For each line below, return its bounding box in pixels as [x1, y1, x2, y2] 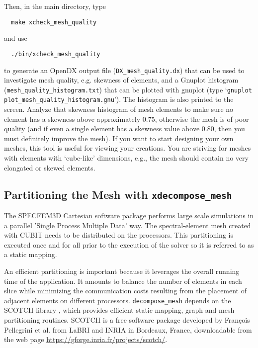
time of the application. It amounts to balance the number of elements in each [4, 275, 242, 286]
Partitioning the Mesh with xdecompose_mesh [4, 186, 232, 202]
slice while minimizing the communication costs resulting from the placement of [4, 285, 247, 296]
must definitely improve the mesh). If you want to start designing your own [4, 133, 234, 143]
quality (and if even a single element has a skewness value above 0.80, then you [4, 123, 245, 134]
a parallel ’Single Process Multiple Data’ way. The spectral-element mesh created [4, 220, 251, 230]
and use [4, 33, 27, 43]
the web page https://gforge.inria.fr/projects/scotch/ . [4, 334, 168, 345]
